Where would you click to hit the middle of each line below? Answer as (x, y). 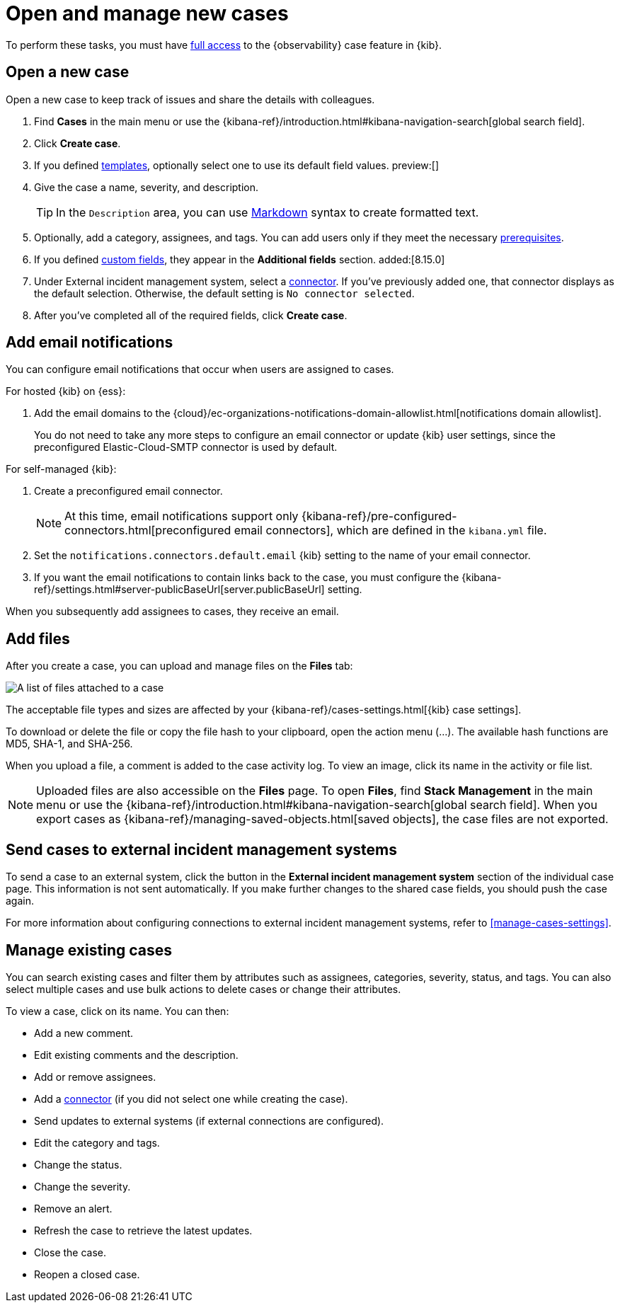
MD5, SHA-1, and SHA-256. (69, 744)
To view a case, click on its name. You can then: (117, 1011)
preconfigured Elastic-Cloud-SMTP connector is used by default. (186, 447)
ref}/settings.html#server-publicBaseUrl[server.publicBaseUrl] (179, 590)
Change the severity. (82, 1186)
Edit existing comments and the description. (136, 1055)
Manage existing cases (89, 950)
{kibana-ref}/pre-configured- (379, 516)
